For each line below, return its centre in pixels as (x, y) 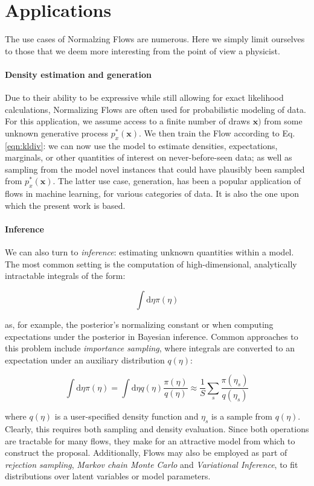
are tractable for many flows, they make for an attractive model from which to (150, 440)
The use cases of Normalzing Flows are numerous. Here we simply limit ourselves (155, 39)
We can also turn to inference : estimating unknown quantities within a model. (149, 252)
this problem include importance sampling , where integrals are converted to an (150, 348)
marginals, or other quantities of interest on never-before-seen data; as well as (149, 157)
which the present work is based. (65, 205)
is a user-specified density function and (127, 416)
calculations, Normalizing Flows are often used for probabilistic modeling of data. (155, 109)
